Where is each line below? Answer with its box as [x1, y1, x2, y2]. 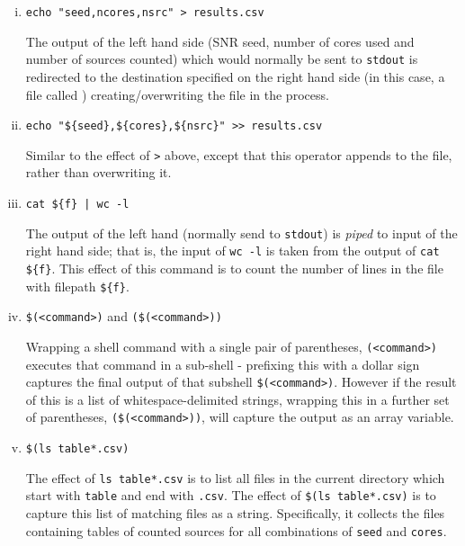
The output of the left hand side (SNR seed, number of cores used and [25, 31, 415, 50]
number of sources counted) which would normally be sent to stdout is [25, 49, 418, 68]
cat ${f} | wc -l [25, 198, 130, 210]
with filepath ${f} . [25, 276, 130, 295]
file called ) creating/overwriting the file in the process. [25, 85, 329, 103]
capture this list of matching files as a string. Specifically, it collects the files [25, 504, 445, 523]
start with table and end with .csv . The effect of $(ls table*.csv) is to [25, 486, 436, 505]
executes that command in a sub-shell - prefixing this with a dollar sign [25, 354, 420, 373]
